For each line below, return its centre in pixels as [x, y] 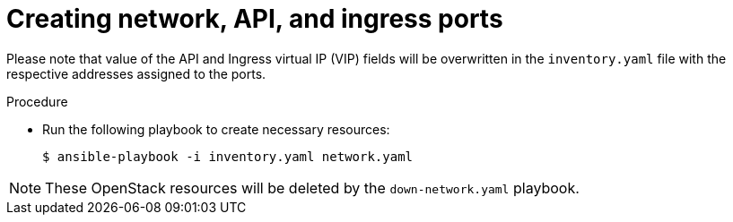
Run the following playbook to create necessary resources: [216, 129]
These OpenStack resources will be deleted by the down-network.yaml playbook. [312, 188]
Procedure [37, 101]
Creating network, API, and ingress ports [255, 19]
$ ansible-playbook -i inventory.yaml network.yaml [228, 156]
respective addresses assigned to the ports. [136, 73]
